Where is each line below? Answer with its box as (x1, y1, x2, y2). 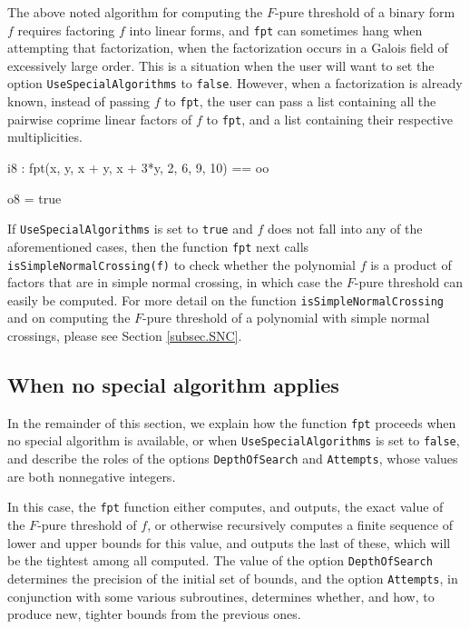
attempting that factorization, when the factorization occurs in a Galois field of (7, 38, 448, 57)
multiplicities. (7, 127, 83, 146)
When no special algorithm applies (7, 370, 339, 398)
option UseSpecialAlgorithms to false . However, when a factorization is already (7, 74, 463, 93)
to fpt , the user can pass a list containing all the (164, 92, 436, 111)
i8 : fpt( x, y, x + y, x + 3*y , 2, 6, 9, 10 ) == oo (7, 158, 269, 176)
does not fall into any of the (267, 219, 423, 238)
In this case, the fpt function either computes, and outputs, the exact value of (7, 497, 444, 516)
